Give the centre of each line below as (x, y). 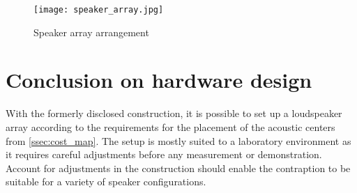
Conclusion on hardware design (159, 80)
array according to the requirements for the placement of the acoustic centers (170, 126)
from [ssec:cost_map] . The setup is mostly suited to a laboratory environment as (178, 140)
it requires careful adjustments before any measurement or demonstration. (164, 154)
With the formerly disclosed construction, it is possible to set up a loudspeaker (174, 113)
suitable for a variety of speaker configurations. (106, 182)
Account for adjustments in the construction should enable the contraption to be (178, 168)
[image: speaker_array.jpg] (99, 10)
